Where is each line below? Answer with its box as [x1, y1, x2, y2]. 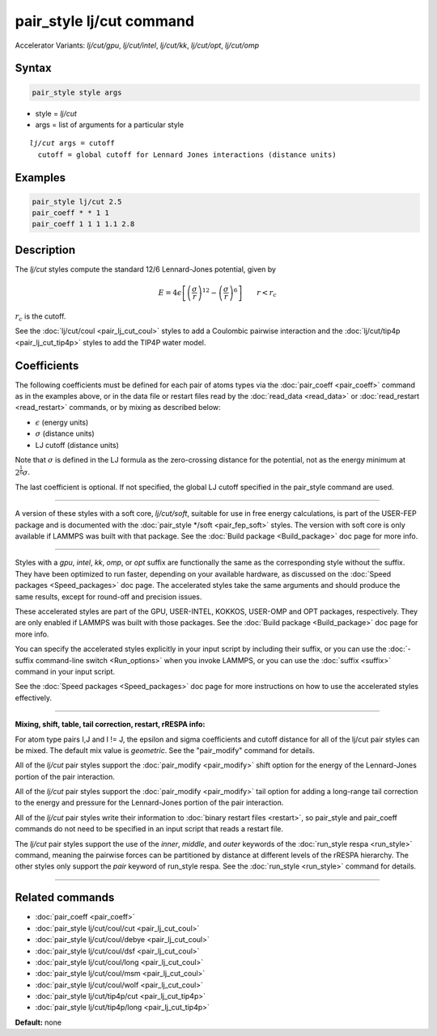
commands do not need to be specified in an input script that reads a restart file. [15, 824, 283, 834]
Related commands [15, 890, 115, 905]
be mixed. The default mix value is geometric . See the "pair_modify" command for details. [15, 745, 316, 755]
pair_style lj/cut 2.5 [32, 197, 122, 206]
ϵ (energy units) [35, 417, 89, 427]
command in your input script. [15, 666, 116, 676]
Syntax [15, 61, 52, 75]
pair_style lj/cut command [15, 12, 194, 30]
